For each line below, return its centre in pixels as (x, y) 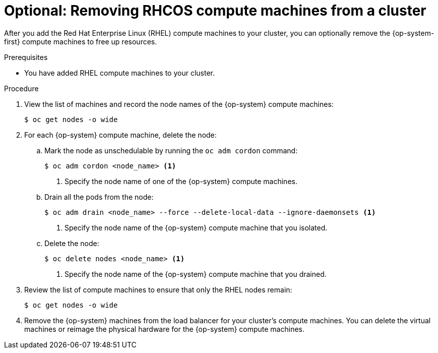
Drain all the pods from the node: (99, 197)
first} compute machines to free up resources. (81, 41)
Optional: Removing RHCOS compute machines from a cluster (215, 11)
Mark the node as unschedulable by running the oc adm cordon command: (171, 150)
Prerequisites (26, 57)
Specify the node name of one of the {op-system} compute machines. (181, 181)
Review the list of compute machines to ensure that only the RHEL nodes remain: (158, 289)
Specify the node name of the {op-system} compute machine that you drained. (196, 274)
